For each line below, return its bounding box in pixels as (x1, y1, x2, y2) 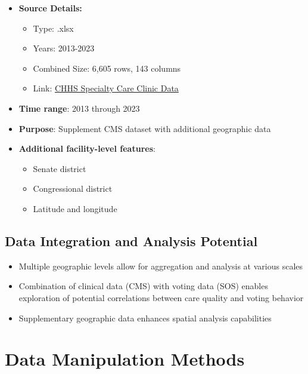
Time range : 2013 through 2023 (18, 102, 140, 114)
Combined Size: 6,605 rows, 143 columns (33, 62, 181, 74)
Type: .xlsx (33, 22, 74, 34)
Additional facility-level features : (18, 142, 155, 155)
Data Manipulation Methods (5, 347, 245, 371)
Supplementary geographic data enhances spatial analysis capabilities (18, 311, 272, 324)
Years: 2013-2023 (33, 42, 95, 54)
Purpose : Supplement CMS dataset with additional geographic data (18, 122, 271, 134)
